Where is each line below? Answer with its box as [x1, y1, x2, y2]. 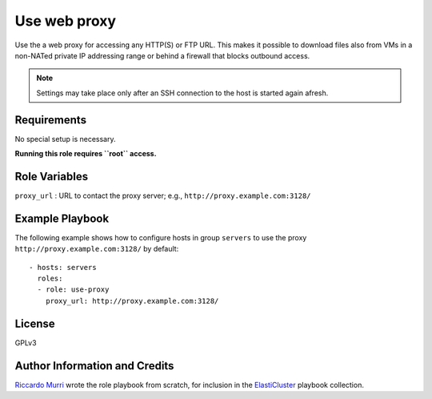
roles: [37, 274, 63, 283]
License [14, 316, 55, 330]
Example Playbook [14, 212, 110, 225]
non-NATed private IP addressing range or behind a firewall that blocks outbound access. [14, 50, 310, 60]
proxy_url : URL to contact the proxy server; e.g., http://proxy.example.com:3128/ [14, 191, 311, 200]
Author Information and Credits [14, 359, 174, 373]
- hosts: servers [29, 263, 97, 272]
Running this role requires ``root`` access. [14, 149, 157, 159]
